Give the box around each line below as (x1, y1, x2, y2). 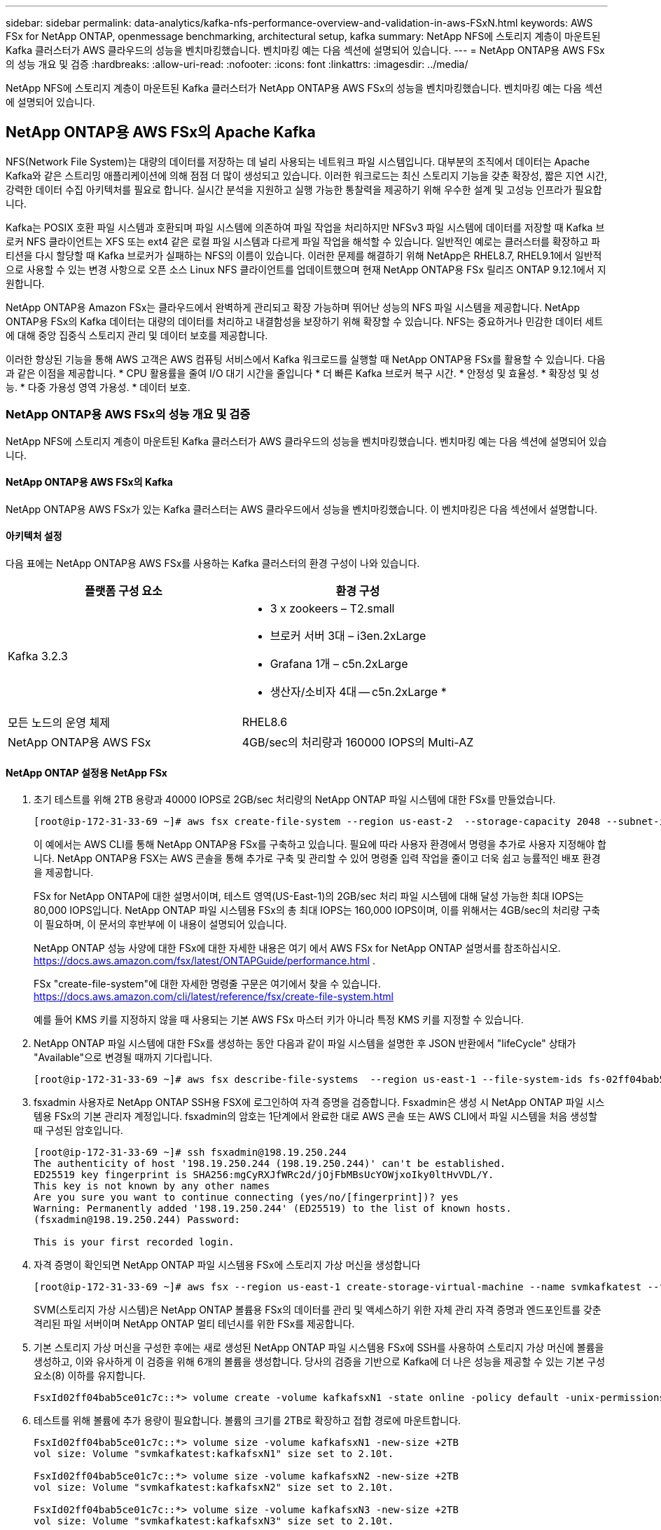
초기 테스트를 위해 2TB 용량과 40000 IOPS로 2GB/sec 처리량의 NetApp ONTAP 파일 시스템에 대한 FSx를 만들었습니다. (34, 793, 556, 806)
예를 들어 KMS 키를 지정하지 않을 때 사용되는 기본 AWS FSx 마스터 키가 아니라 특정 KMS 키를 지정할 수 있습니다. (34, 1013, 524, 1026)
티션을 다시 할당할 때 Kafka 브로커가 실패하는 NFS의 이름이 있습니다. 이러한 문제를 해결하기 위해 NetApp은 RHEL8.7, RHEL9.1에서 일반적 (6, 249, 602, 261)
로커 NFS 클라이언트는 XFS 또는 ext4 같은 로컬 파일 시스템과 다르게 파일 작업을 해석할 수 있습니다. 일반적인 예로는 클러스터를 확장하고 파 (6, 235, 601, 247)
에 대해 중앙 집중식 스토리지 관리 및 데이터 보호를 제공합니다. (6, 329, 268, 341)
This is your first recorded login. (34, 1236, 235, 1248)
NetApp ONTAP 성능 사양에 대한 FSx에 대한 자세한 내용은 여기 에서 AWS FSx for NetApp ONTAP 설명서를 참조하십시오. (34, 942, 561, 955)
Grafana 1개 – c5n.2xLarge (270, 657, 408, 671)
